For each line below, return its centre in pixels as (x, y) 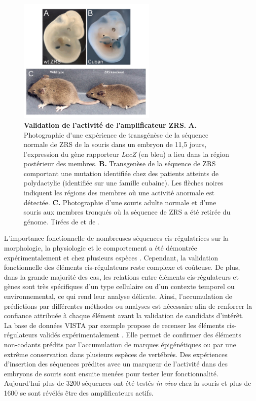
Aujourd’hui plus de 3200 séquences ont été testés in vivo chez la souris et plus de (128, 383)
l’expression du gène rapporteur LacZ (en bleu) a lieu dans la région (127, 154)
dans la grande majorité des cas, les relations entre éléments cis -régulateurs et (122, 276)
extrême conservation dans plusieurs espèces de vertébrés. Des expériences (116, 354)
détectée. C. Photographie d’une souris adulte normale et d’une (120, 202)
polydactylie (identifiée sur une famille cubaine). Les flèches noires (124, 183)
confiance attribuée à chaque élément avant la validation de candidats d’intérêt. (124, 315)
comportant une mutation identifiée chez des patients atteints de (121, 173)
